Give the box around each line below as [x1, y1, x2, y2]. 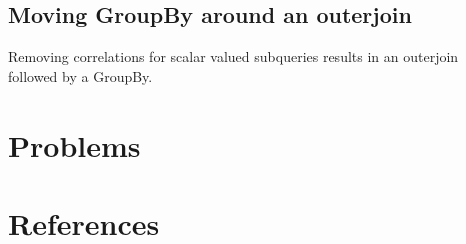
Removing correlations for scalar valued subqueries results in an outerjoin [8, 46, 459, 67]
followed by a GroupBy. [8, 65, 153, 86]
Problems [8, 124, 141, 165]
